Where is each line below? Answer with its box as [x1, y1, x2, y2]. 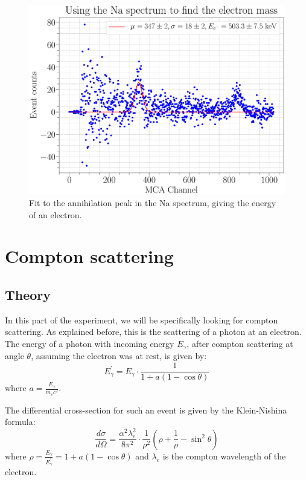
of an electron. [29, 208, 82, 221]
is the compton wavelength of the [162, 449, 286, 462]
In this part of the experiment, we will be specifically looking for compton [5, 313, 278, 326]
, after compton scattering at [186, 337, 293, 349]
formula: [5, 415, 36, 428]
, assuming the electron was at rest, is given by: [31, 349, 207, 362]
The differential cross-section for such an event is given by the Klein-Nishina [5, 403, 287, 416]
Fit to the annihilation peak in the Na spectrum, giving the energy [29, 196, 276, 209]
